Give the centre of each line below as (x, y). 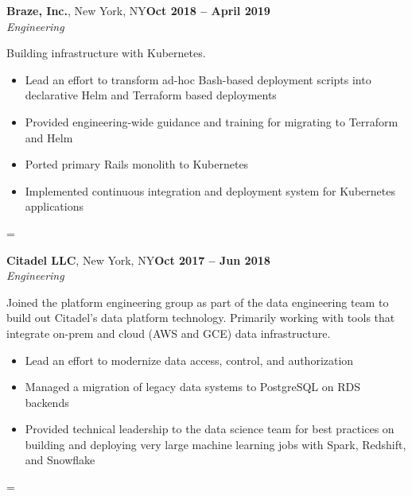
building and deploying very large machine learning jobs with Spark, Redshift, (216, 444)
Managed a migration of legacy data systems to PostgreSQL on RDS (192, 387)
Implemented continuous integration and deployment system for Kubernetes (210, 190)
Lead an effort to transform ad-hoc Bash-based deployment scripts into (198, 79)
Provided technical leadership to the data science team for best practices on (210, 429)
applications (54, 206)
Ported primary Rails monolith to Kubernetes (137, 164)
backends (47, 402)
